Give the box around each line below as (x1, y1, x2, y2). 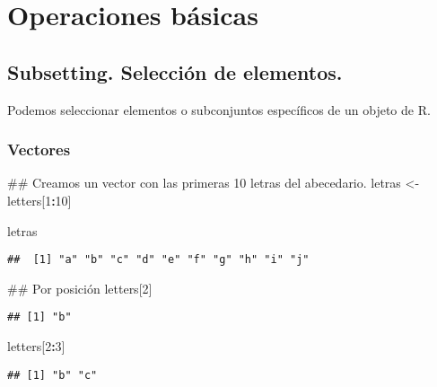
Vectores (7, 138, 71, 161)
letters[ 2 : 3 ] (7, 337, 66, 356)
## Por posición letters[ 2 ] (7, 278, 153, 297)
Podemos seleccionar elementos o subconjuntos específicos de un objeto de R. (7, 100, 431, 119)
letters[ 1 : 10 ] (7, 190, 72, 209)
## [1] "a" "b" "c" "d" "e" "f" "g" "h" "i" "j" (7, 253, 310, 267)
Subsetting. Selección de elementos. (7, 57, 343, 85)
